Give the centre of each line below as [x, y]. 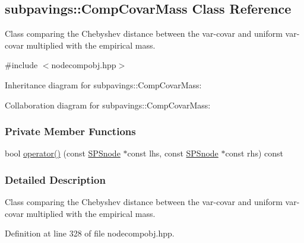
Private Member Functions [70, 131]
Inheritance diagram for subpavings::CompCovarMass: [103, 84]
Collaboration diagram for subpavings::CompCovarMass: [108, 105]
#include [21, 65]
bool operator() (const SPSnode [63, 153]
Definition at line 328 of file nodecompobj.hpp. [90, 233]
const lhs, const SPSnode [173, 153]
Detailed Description [55, 179]
